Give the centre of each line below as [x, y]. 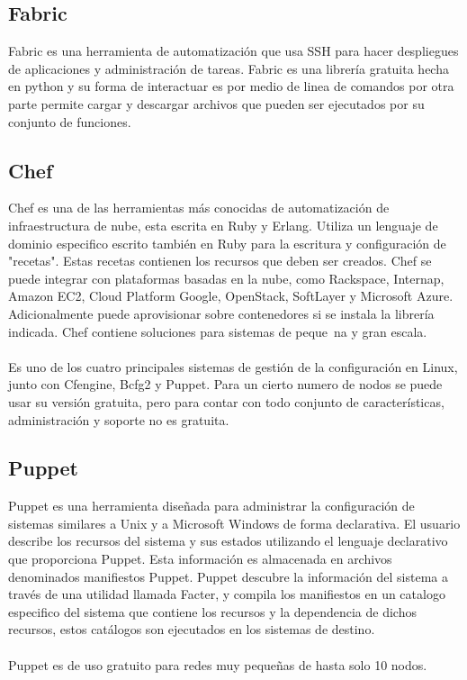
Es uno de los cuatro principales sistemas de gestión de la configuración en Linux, [233, 366]
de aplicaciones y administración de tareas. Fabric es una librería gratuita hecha [229, 68]
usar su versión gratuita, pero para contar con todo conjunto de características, [226, 401]
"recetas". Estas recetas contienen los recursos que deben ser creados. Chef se [220, 261]
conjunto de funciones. [70, 121]
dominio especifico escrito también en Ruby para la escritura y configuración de [227, 243]
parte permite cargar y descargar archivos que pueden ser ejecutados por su [216, 103]
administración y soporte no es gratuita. [119, 419]
